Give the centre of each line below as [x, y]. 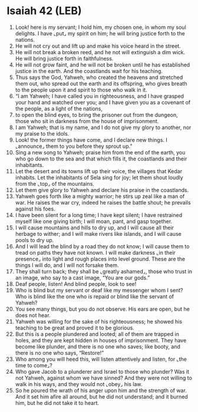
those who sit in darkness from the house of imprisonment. [87, 121]
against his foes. [35, 209]
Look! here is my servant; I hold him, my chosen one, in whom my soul [100, 27]
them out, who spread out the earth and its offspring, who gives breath [101, 83]
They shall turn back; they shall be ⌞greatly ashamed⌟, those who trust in [104, 271]
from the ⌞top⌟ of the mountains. [55, 183]
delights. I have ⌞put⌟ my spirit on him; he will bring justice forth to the [100, 33]
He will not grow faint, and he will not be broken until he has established [103, 65]
